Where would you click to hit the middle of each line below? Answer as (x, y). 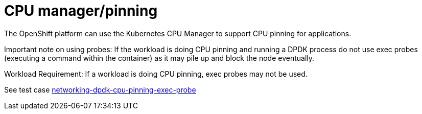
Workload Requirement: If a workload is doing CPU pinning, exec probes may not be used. (156, 74)
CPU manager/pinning (81, 11)
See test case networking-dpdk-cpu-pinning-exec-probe (100, 89)
